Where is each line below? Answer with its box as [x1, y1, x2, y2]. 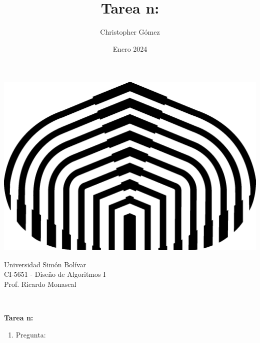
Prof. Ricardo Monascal [4, 278, 76, 289]
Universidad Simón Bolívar [4, 259, 86, 269]
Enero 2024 [112, 43, 147, 54]
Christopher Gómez [100, 27, 160, 37]
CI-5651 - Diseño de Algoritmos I [4, 269, 106, 279]
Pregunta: [15, 329, 46, 339]
